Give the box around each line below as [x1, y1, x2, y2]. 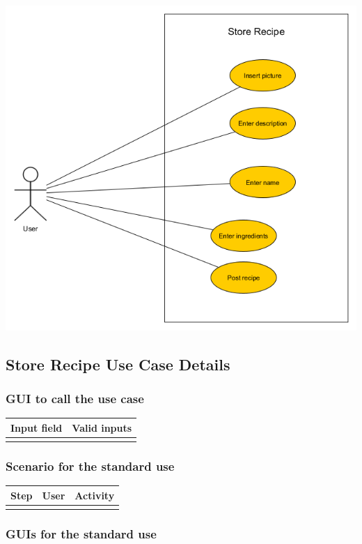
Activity [74, 488, 115, 502]
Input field [10, 420, 63, 435]
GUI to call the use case [6, 390, 144, 407]
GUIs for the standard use [6, 525, 157, 543]
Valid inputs [72, 420, 132, 435]
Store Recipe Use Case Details [6, 353, 230, 375]
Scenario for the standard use [6, 458, 175, 475]
